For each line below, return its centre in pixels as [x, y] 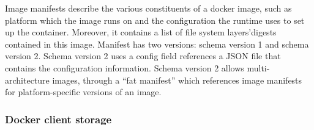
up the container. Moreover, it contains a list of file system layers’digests [141, 32]
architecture [27, 80]
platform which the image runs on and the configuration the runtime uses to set [155, 20]
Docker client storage [58, 119]
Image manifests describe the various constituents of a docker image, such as [148, 8]
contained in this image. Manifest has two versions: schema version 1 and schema [157, 44]
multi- [258, 67]
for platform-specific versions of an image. [83, 92]
